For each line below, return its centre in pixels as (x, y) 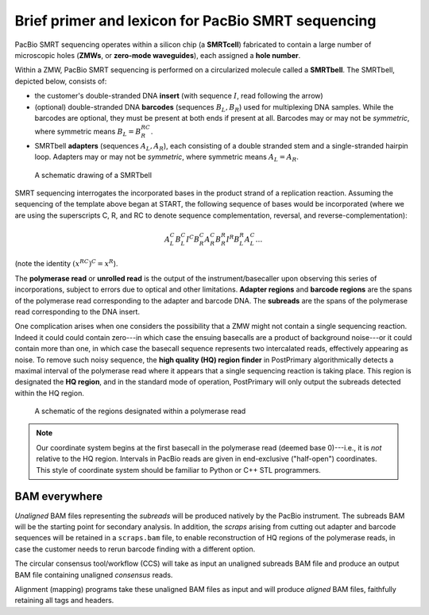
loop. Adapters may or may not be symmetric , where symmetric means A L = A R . (167, 158)
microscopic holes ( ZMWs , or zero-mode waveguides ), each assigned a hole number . (158, 55)
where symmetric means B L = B (88, 133)
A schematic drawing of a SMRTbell (93, 175)
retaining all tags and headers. (64, 601)
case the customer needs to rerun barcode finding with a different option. (135, 549)
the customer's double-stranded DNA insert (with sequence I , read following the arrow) (179, 96)
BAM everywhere (59, 497)
